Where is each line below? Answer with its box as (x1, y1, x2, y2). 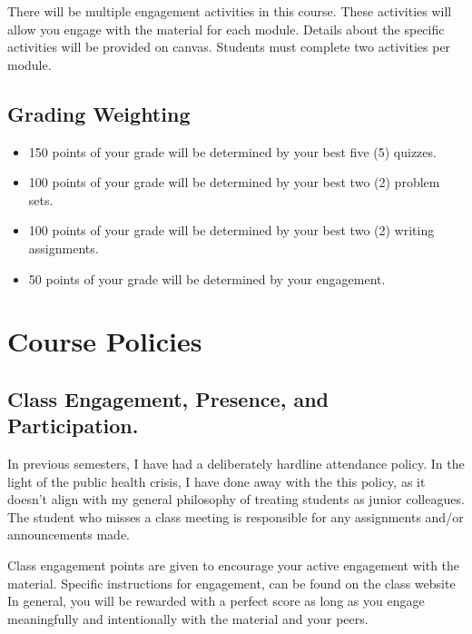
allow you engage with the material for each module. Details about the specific (7, 19, 445, 38)
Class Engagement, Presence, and (7, 384, 329, 412)
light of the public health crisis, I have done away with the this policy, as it (7, 471, 426, 490)
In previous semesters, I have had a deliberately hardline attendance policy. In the (7, 454, 465, 473)
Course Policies (7, 322, 202, 360)
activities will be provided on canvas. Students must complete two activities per (7, 37, 451, 56)
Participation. (7, 411, 139, 440)
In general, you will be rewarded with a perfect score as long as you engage (7, 591, 425, 610)
